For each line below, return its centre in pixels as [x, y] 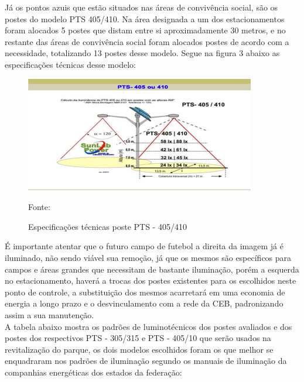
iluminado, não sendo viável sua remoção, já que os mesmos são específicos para [148, 257]
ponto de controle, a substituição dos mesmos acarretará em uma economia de [145, 292]
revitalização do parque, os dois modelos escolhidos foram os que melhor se [139, 349]
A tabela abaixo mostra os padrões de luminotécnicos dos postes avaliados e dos [148, 326]
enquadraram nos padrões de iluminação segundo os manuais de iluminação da [146, 361]
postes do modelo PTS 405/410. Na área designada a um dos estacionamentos [145, 18]
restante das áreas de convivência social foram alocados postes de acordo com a [147, 41]
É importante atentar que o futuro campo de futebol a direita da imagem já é [144, 246]
